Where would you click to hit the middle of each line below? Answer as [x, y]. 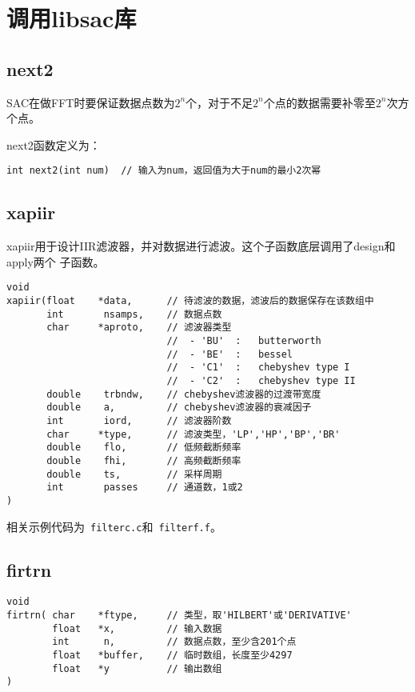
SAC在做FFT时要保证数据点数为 [91, 102]
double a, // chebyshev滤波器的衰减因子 [179, 408]
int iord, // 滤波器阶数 [139, 420]
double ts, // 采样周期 [134, 474]
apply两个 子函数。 [56, 261]
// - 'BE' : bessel [229, 354]
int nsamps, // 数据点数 [134, 314]
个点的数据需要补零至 [319, 102]
